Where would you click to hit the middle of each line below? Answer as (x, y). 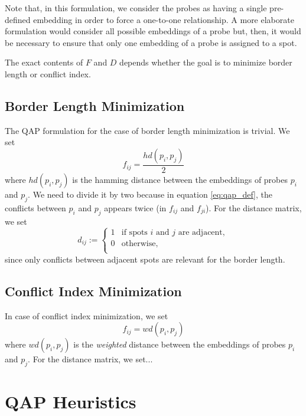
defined (18, 19)
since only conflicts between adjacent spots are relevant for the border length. (145, 259)
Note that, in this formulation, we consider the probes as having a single (136, 8)
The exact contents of (44, 62)
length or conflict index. (48, 73)
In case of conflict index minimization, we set (87, 315)
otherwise (139, 244)
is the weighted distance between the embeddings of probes (180, 344)
